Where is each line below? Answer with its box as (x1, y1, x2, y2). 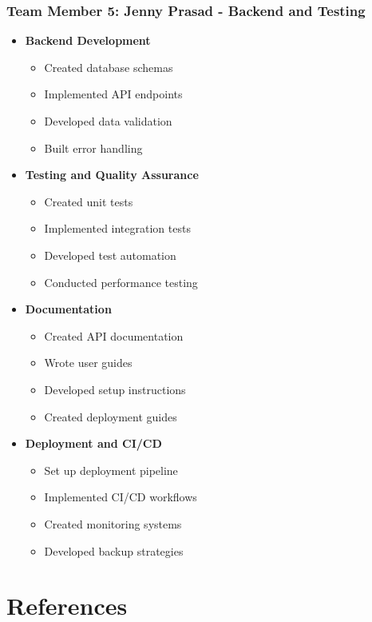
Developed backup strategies (44, 542, 184, 559)
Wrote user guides (44, 354, 133, 371)
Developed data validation (44, 113, 172, 129)
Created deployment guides (44, 408, 177, 425)
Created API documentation (44, 327, 184, 344)
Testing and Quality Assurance (25, 166, 199, 183)
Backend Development (25, 32, 151, 49)
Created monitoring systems (44, 515, 182, 532)
